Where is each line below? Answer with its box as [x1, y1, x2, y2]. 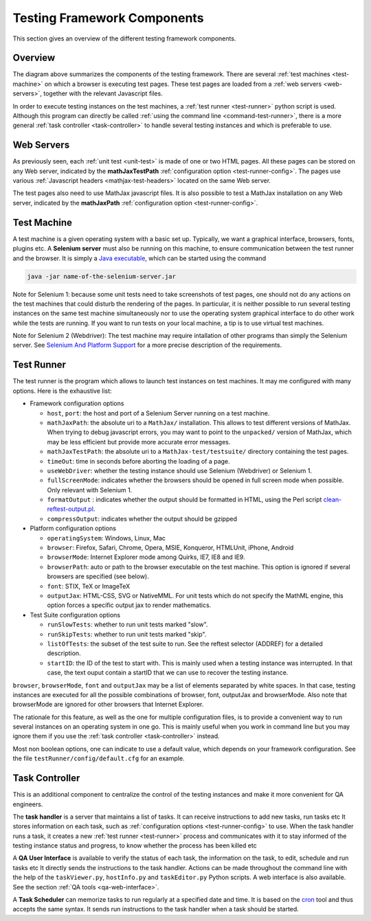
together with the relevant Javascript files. [43, 89, 163, 98]
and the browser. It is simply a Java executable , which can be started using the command [12, 254, 267, 262]
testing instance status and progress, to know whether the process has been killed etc [12, 841, 257, 850]
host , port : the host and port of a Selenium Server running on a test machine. [47, 409, 270, 417]
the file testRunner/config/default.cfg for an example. [12, 754, 185, 762]
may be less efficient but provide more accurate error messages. [47, 437, 231, 446]
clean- [323, 495, 342, 504]
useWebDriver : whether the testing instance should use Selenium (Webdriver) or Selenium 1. [47, 466, 313, 475]
